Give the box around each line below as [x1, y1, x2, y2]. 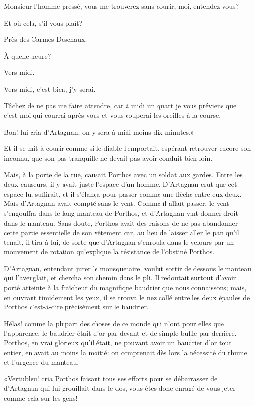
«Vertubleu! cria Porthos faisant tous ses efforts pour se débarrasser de [4, 373, 218, 383]
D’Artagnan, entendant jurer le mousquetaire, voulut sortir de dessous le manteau [4, 263, 252, 273]
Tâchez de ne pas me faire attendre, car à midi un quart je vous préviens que [4, 100, 237, 110]
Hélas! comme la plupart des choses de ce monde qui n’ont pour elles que [4, 318, 224, 328]
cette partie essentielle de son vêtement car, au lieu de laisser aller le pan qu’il [4, 227, 239, 237]
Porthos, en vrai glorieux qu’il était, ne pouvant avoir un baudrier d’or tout [4, 338, 232, 348]
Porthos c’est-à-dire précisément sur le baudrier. [4, 302, 149, 312]
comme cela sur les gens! [4, 393, 78, 403]
